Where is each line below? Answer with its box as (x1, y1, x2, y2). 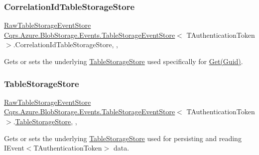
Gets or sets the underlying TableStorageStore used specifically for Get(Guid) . (4, 56, 243, 66)
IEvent (4, 143, 24, 153)
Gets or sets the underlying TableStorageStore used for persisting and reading (4, 133, 242, 143)
